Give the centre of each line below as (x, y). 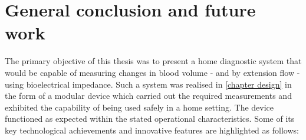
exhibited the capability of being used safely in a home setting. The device (139, 107)
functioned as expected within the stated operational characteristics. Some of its (150, 119)
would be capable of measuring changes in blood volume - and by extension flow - (152, 72)
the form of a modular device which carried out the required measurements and (148, 96)
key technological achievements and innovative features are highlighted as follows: (152, 130)
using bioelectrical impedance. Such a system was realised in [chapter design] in (148, 84)
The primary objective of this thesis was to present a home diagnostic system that (153, 61)
